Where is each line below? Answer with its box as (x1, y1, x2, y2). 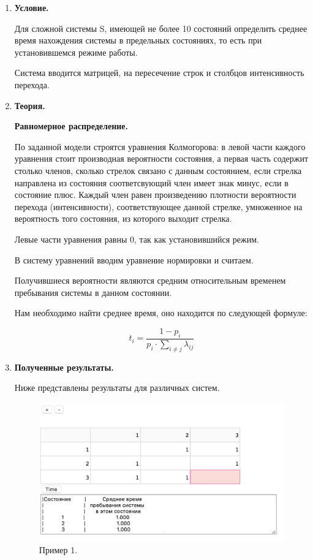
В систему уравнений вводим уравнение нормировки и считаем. (14, 253, 254, 266)
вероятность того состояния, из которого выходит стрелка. (14, 212, 232, 225)
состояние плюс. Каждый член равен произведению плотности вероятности (14, 188, 296, 201)
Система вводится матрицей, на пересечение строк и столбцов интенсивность (14, 66, 304, 79)
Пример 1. (39, 543, 78, 556)
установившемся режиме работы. (14, 45, 138, 58)
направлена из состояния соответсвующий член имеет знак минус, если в (14, 176, 288, 189)
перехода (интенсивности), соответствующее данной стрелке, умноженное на (14, 200, 303, 213)
